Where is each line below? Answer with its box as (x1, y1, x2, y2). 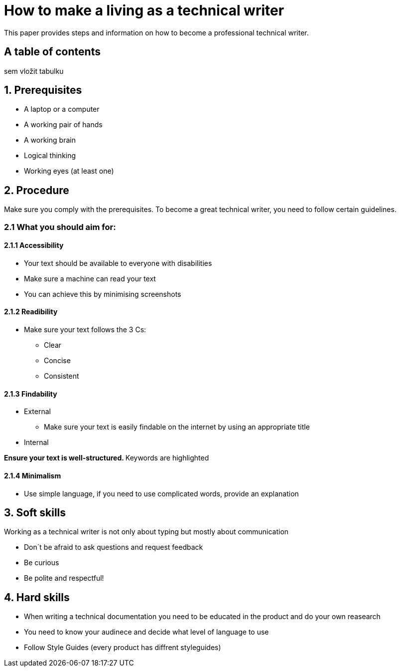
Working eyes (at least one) (24, 167, 114, 176)
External (24, 407, 51, 416)
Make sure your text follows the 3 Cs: (24, 325, 146, 334)
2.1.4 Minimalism (4, 471, 61, 480)
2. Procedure (4, 184, 69, 197)
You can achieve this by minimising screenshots (24, 289, 181, 298)
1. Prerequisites (4, 84, 82, 97)
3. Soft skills (4, 506, 66, 519)
